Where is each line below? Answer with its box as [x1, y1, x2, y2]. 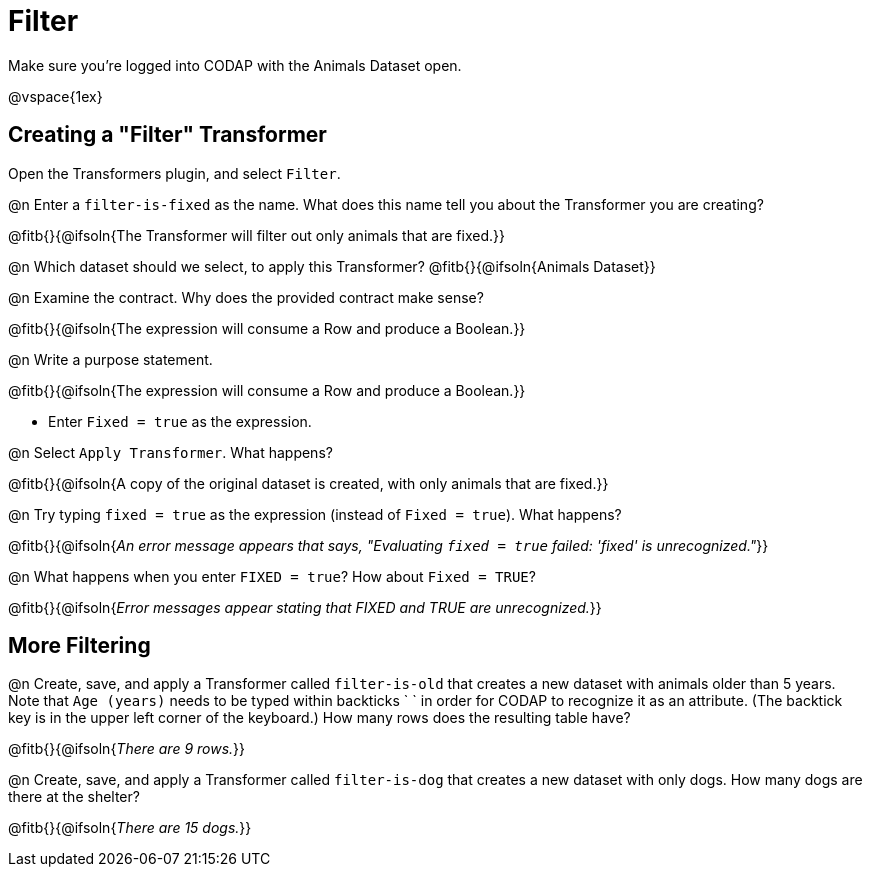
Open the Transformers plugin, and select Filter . [8, 164, 341, 182]
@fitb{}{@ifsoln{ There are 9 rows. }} [8, 740, 246, 758]
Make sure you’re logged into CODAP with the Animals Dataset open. [8, 56, 462, 74]
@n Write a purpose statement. [8, 350, 213, 368]
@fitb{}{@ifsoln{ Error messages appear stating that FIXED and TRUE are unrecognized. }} [8, 598, 602, 616]
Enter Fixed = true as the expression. [48, 412, 312, 430]
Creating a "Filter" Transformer [8, 122, 327, 148]
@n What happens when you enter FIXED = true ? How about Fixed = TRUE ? [8, 567, 536, 585]
